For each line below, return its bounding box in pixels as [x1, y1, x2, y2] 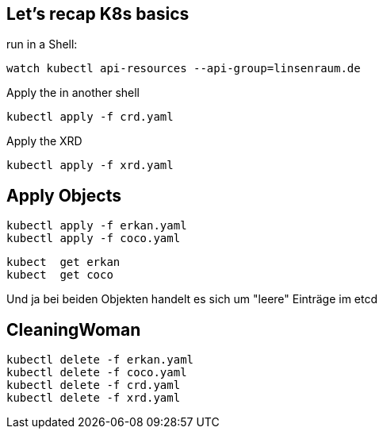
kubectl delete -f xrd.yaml [6, 391, 181, 405]
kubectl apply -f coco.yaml [6, 232, 181, 245]
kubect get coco [6, 268, 113, 282]
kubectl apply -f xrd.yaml [6, 159, 174, 172]
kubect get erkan [6, 256, 121, 269]
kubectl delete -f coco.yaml [6, 366, 187, 379]
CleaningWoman [6, 319, 141, 340]
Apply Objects [6, 185, 121, 206]
